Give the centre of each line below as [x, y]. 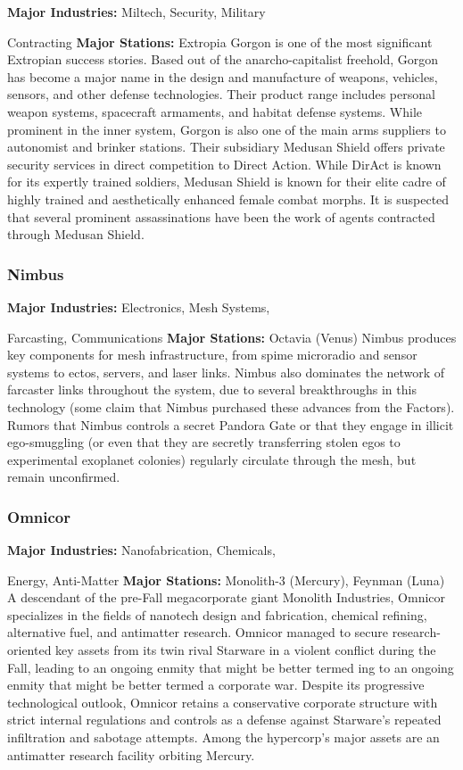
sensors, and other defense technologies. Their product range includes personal [221, 94]
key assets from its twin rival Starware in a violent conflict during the [246, 650]
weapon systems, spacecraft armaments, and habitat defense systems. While [215, 111]
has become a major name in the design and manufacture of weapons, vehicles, [223, 76]
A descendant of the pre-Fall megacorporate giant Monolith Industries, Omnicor [227, 597]
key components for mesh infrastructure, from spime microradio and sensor [212, 355]
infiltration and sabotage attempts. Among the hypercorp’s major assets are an [223, 737]
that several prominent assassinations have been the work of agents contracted [221, 216]
